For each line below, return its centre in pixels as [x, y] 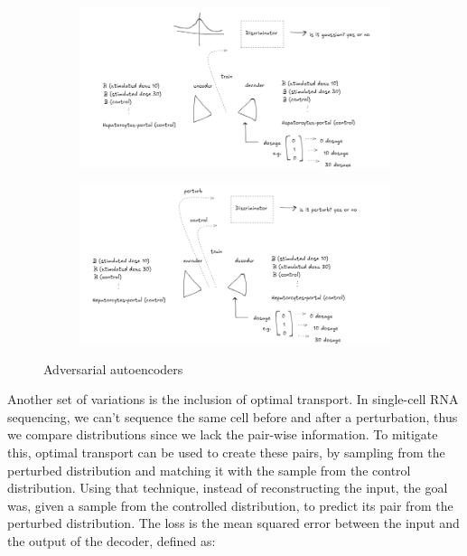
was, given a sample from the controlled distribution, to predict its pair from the [230, 505]
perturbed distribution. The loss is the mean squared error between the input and [233, 523]
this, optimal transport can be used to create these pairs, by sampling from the [226, 452]
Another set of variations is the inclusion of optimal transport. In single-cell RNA [233, 399]
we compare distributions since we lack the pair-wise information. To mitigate [223, 434]
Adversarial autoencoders [113, 368]
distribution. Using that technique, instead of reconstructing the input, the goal [228, 488]
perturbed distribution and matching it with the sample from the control [209, 470]
